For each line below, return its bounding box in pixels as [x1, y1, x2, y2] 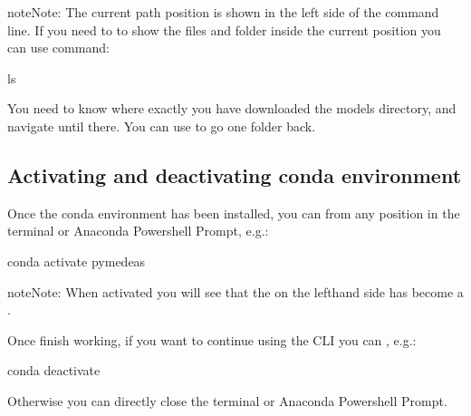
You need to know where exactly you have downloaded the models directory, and [7, 99, 457, 118]
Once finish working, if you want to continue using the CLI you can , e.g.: [7, 330, 417, 349]
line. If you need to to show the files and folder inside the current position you [7, 20, 441, 39]
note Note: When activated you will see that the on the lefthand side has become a [7, 282, 464, 301]
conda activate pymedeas [7, 251, 146, 270]
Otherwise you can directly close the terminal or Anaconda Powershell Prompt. [7, 391, 447, 410]
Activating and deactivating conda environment [7, 160, 462, 189]
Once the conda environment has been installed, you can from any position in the [7, 203, 460, 222]
